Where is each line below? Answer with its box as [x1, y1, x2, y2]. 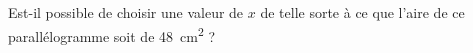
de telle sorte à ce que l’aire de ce [260, 2, 465, 22]
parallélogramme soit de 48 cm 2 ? [8, 22, 216, 46]
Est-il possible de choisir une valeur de [8, 2, 244, 22]
